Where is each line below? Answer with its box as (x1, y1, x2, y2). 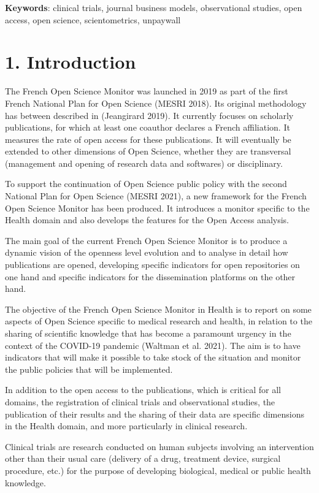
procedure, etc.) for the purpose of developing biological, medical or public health (5, 464, 311, 476)
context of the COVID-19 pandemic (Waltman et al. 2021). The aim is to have (5, 338, 301, 351)
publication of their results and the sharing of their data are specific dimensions (5, 407, 304, 420)
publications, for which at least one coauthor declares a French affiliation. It (5, 121, 290, 134)
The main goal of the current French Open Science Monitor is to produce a (5, 234, 288, 246)
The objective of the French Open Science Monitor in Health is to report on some (5, 302, 312, 315)
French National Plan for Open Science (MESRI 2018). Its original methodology (5, 96, 307, 109)
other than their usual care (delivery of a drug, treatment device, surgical (5, 452, 281, 465)
